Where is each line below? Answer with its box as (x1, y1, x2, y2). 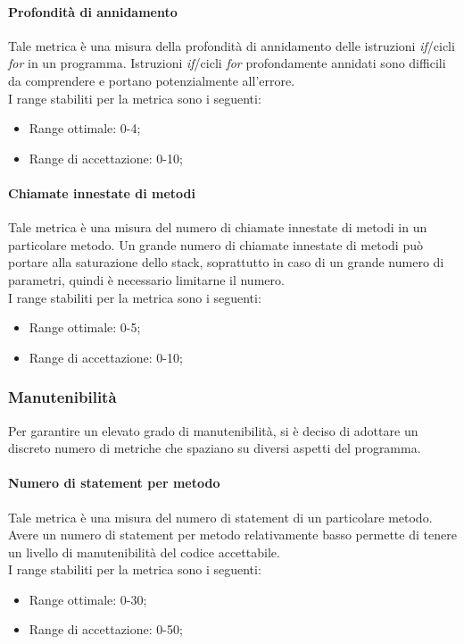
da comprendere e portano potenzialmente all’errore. (8, 71, 295, 89)
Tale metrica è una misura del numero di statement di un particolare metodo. (8, 507, 433, 526)
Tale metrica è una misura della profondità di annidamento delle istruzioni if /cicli (8, 36, 455, 54)
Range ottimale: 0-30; (29, 590, 147, 608)
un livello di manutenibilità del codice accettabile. (8, 542, 280, 561)
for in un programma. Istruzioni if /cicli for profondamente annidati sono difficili (8, 54, 446, 72)
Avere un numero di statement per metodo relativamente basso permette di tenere (8, 525, 457, 544)
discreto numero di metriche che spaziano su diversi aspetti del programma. (8, 439, 421, 457)
